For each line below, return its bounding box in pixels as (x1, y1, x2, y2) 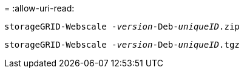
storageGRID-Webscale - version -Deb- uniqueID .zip (4, 22, 240, 31)
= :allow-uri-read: (4, 3, 75, 13)
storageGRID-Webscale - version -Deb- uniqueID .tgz (4, 40, 240, 49)
